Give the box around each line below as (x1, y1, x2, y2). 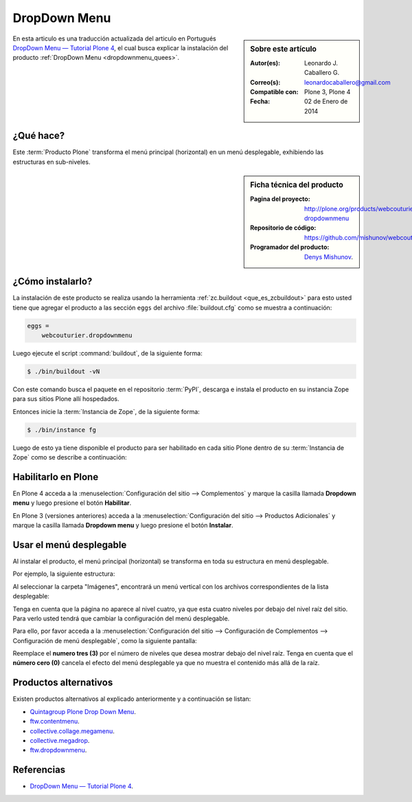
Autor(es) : (250, 58, 281, 67)
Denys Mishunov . (304, 252, 354, 261)
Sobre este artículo (250, 44, 317, 54)
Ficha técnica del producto (250, 180, 343, 190)
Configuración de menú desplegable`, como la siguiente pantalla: (12, 636, 197, 644)
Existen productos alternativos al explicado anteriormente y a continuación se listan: (12, 695, 251, 703)
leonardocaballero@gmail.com (304, 78, 391, 86)
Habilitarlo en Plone (12, 471, 99, 483)
